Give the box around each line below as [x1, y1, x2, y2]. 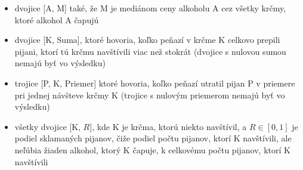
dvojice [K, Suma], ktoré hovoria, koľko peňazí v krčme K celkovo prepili [14, 33, 280, 46]
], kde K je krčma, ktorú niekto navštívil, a [89, 120, 247, 132]
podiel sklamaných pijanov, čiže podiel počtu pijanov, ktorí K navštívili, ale [14, 132, 292, 144]
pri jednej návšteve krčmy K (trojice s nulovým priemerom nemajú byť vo [14, 88, 285, 101]
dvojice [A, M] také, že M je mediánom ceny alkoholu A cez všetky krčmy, [14, 2, 286, 14]
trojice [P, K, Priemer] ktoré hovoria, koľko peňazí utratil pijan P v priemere [14, 76, 295, 89]
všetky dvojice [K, [14, 120, 81, 132]
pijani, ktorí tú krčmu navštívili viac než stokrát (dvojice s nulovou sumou [14, 45, 286, 57]
